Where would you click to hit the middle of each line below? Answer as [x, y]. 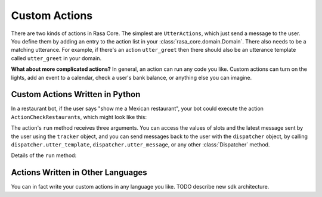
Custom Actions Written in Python [76, 94]
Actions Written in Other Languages [79, 173]
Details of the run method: [44, 155]
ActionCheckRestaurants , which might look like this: [79, 117]
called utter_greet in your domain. [56, 58]
